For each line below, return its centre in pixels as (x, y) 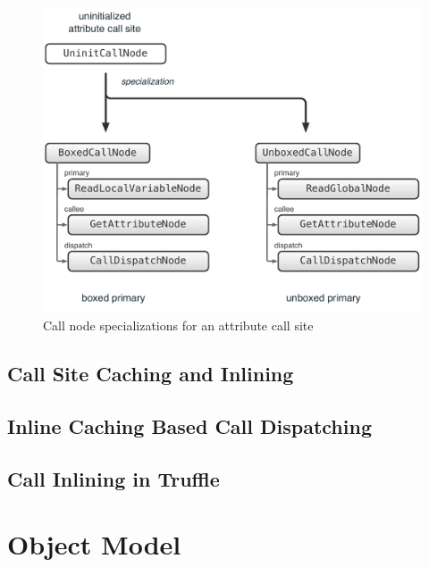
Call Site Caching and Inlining (151, 373)
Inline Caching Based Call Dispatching (189, 425)
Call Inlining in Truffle (114, 478)
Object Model (94, 544)
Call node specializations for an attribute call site (178, 325)
